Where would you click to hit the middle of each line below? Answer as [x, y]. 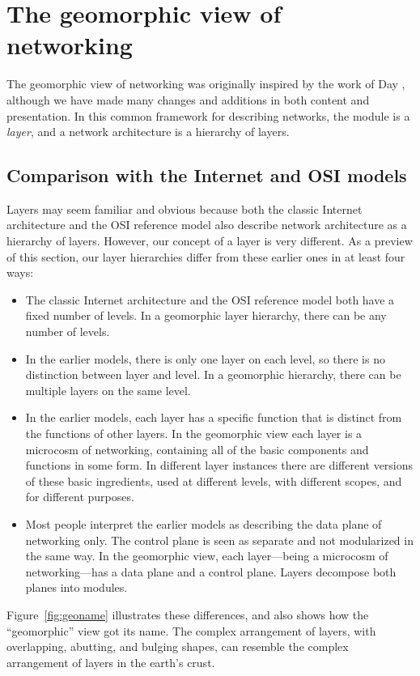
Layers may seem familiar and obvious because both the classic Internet [185, 208]
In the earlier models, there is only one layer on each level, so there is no [205, 358]
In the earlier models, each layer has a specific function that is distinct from [214, 417]
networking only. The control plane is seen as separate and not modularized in [219, 540]
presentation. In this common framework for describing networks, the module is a [208, 115]
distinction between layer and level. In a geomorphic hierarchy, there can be [213, 374]
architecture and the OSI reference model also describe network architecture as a [207, 225]
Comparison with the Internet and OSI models [207, 175]
